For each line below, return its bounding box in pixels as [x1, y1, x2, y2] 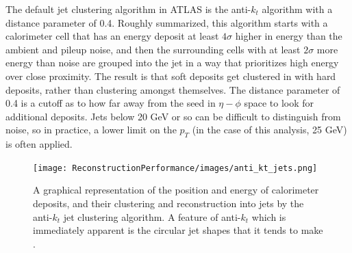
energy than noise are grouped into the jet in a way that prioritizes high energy [5, 55, 339, 70]
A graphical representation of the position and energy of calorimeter [33, 183, 319, 197]
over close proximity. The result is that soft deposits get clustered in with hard [5, 68, 336, 83]
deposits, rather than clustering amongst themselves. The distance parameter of [5, 82, 340, 96]
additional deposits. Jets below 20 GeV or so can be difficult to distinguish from [5, 109, 341, 123]
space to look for [244, 96, 314, 110]
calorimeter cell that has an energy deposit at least [5, 29, 219, 43]
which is [251, 209, 286, 224]
